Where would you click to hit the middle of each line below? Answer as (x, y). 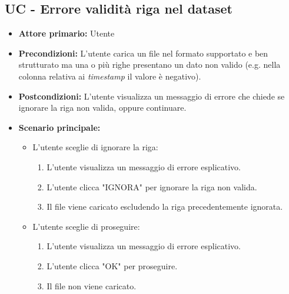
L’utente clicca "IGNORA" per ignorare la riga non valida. (152, 186)
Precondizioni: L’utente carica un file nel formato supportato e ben (143, 53)
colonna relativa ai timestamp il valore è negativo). (110, 76)
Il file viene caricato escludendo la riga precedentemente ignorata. (165, 207)
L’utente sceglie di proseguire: (86, 226)
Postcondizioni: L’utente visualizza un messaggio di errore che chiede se (152, 96)
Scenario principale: (59, 127)
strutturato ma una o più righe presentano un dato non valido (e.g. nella (150, 65)
